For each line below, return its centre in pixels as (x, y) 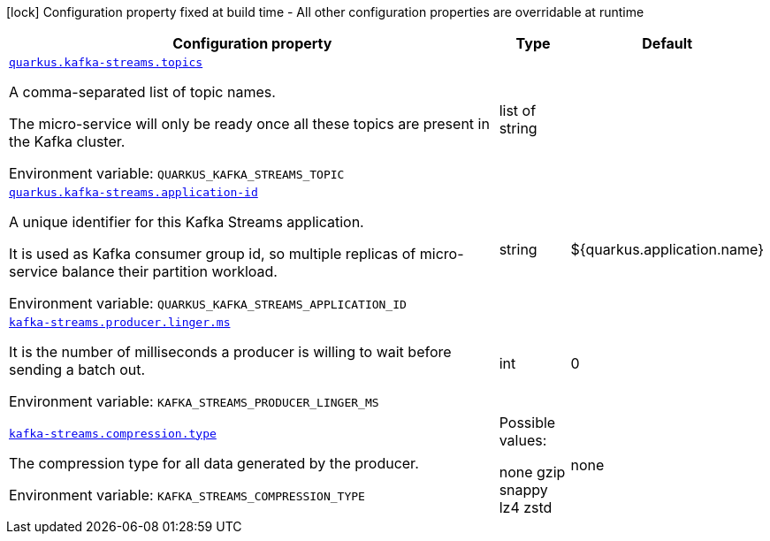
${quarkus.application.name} (667, 249)
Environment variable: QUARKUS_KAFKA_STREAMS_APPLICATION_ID (208, 303)
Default (667, 43)
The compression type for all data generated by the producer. (214, 463)
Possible (527, 423)
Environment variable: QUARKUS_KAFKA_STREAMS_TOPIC (177, 173)
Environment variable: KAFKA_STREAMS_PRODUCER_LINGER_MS (194, 401)
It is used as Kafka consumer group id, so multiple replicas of (213, 254)
